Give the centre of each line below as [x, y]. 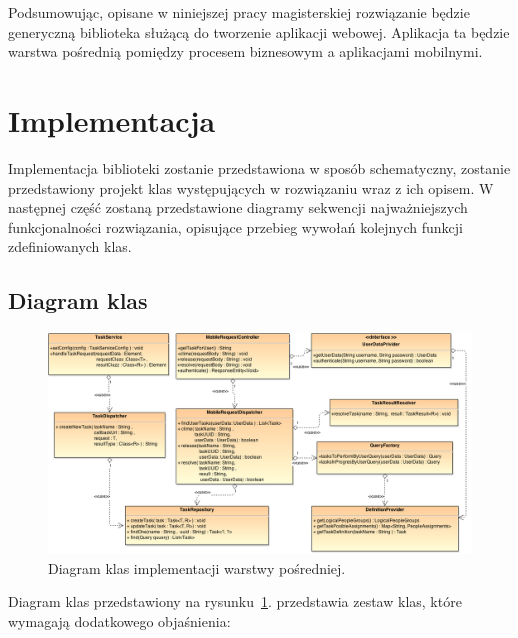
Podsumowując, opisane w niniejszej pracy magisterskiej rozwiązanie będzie [239, 12]
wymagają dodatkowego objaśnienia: [119, 620]
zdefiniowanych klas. [70, 246]
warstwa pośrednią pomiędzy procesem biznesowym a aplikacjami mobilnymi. [245, 51]
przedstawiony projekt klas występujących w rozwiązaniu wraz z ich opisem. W [251, 187]
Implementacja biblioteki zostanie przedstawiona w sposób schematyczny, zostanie [259, 167]
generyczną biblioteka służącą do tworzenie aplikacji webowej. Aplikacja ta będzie [259, 31]
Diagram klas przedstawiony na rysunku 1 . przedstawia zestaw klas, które [235, 601]
